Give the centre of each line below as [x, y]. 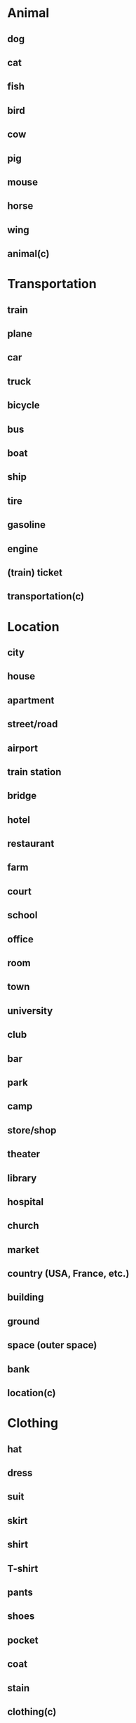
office [20, 939]
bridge [22, 796]
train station [34, 772]
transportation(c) [46, 596]
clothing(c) [32, 1711]
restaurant [31, 844]
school [22, 915]
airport [23, 748]
